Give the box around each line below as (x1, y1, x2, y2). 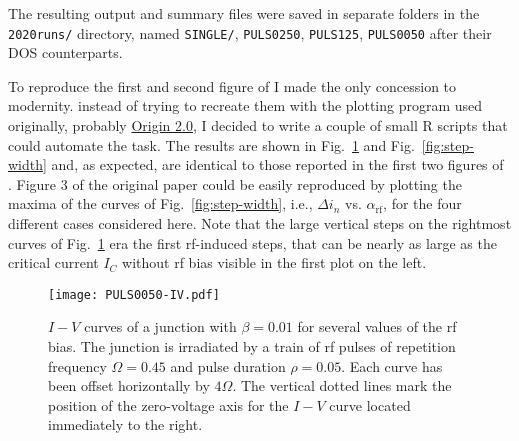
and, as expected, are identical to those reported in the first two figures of (51, 154, 504, 175)
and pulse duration (170, 355, 286, 376)
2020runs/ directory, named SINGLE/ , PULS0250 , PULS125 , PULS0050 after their (8, 22, 492, 43)
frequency (48, 355, 107, 376)
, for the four (383, 193, 462, 214)
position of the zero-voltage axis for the (48, 394, 289, 415)
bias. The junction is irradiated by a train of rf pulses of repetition (48, 336, 456, 357)
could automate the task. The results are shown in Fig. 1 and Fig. (8, 134, 415, 155)
